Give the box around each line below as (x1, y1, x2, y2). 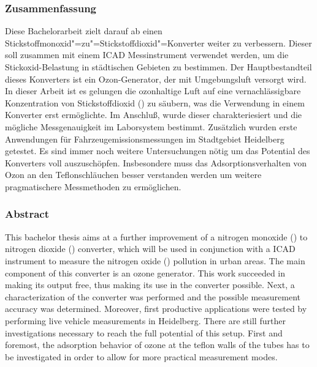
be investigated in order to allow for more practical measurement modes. (5, 350, 278, 363)
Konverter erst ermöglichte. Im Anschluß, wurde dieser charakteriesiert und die (5, 108, 302, 121)
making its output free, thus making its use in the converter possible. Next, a (5, 278, 295, 291)
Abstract (5, 206, 49, 221)
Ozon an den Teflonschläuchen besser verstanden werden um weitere (5, 168, 262, 181)
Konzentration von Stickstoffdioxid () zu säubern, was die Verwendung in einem (5, 96, 305, 109)
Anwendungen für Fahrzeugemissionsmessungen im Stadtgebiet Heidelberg (5, 132, 285, 145)
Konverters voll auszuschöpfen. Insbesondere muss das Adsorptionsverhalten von (5, 156, 307, 169)
